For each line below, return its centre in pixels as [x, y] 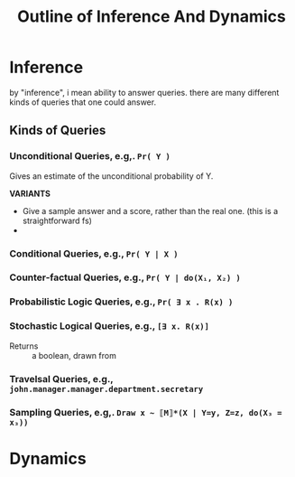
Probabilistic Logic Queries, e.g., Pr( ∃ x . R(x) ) [121, 302]
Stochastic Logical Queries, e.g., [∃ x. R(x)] [110, 326]
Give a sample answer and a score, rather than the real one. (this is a [150, 210]
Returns [24, 346]
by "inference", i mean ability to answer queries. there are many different [144, 92]
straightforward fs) [57, 220]
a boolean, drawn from [74, 355]
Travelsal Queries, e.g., [61, 379]
